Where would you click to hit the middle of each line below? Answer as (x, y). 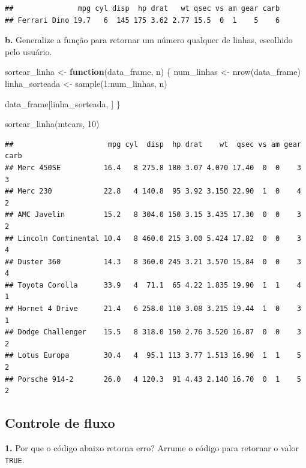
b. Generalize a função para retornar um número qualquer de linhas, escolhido (149, 40)
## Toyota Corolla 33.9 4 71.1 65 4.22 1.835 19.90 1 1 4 (153, 285)
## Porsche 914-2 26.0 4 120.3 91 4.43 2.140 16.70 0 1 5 (153, 379)
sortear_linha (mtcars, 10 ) (52, 124)
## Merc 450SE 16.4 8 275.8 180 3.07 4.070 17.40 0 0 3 (153, 167)
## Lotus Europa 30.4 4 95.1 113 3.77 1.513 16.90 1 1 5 (153, 356)
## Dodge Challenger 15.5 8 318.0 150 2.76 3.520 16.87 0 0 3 (153, 332)
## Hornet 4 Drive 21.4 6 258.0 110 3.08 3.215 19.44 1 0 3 (153, 309)
